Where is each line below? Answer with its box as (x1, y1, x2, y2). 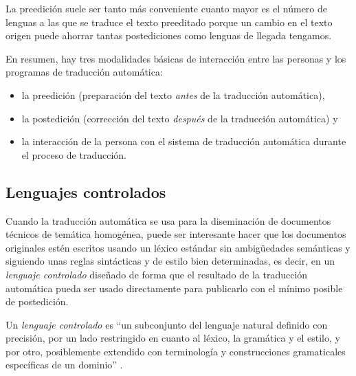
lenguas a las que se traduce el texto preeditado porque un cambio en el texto (5, 14, 333, 29)
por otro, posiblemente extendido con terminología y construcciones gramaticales (5, 344, 346, 358)
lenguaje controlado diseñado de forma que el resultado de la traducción (5, 267, 308, 281)
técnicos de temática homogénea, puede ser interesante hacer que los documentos (5, 227, 346, 241)
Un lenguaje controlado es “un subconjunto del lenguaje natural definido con (5, 317, 328, 331)
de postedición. (5, 294, 69, 309)
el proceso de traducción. (21, 147, 127, 162)
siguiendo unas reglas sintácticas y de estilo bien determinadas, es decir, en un (5, 254, 335, 268)
